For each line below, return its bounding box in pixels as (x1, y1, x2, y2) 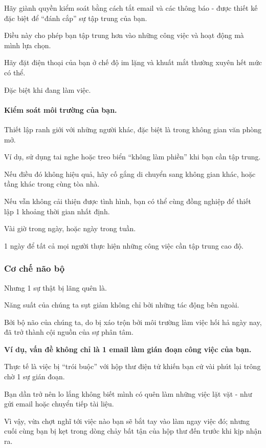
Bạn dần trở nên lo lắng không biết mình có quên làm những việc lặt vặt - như (4, 388, 252, 399)
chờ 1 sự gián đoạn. (4, 371, 65, 382)
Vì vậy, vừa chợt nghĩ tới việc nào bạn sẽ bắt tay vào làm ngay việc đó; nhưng (4, 415, 250, 426)
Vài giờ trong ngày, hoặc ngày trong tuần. (4, 223, 136, 234)
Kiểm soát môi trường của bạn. (4, 104, 117, 115)
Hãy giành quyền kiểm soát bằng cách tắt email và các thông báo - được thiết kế (4, 3, 258, 13)
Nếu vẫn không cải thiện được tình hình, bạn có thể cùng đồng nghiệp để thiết (4, 195, 252, 206)
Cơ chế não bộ (4, 262, 65, 275)
